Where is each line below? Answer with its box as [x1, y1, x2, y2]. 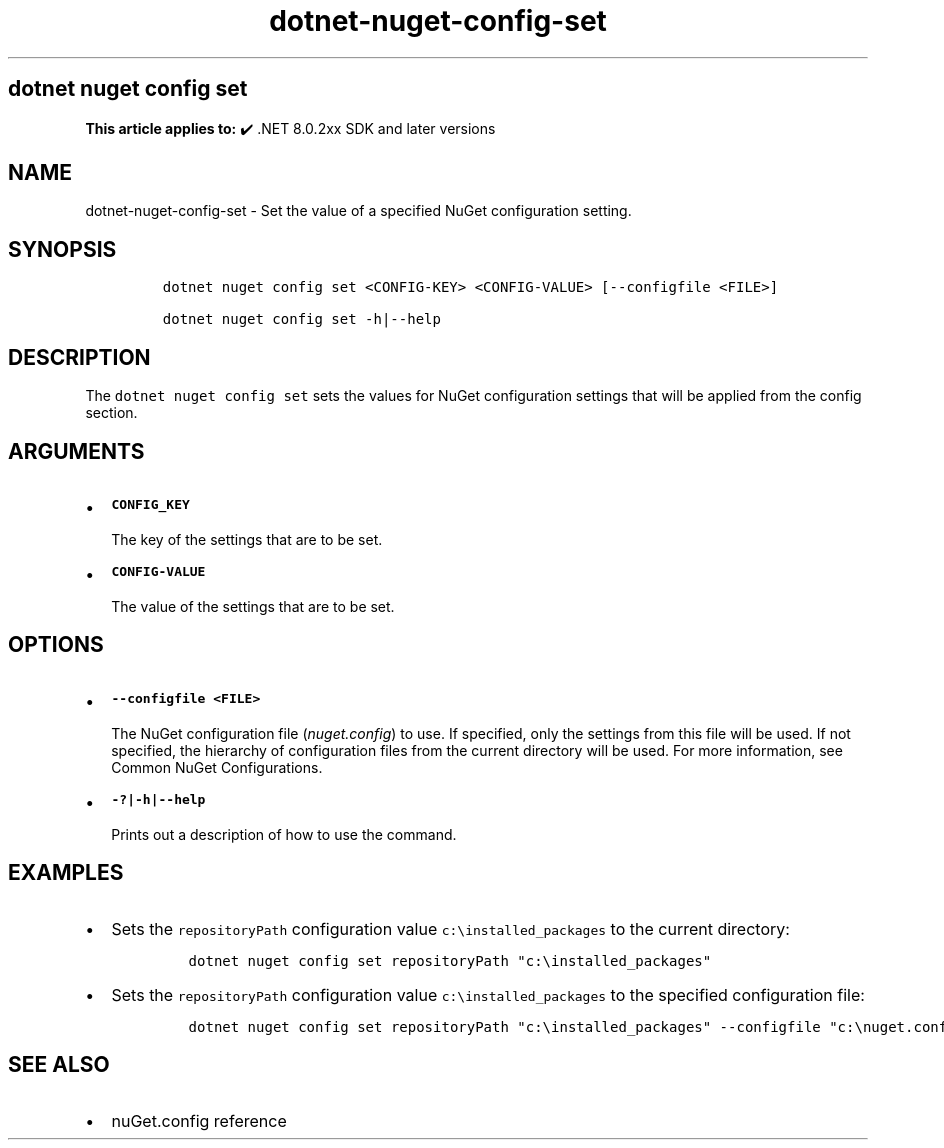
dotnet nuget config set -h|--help [162, 311, 441, 328]
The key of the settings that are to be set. [111, 530, 383, 548]
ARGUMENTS [8, 438, 145, 464]
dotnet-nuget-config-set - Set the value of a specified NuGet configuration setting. [85, 202, 632, 220]
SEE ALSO [8, 1052, 110, 1078]
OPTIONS [8, 632, 104, 658]
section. [85, 404, 138, 422]
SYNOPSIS [8, 236, 117, 262]
